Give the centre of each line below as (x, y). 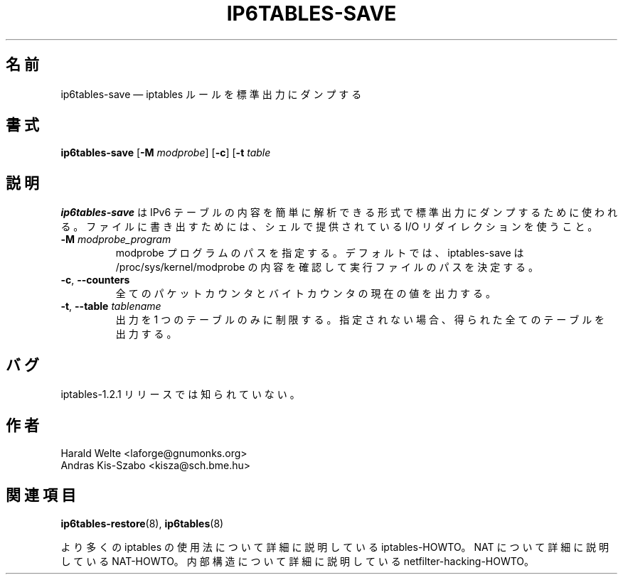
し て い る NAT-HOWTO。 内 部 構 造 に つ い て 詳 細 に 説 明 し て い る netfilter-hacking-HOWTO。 (298, 561)
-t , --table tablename (111, 306)
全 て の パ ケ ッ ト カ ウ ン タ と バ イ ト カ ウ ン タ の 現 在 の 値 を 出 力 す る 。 (305, 294)
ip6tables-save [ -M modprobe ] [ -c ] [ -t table (166, 153)
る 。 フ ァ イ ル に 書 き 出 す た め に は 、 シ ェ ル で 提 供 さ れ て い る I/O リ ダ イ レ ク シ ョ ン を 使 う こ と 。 (329, 227)
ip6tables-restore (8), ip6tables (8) (142, 523)
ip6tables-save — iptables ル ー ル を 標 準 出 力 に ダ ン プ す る (211, 94)
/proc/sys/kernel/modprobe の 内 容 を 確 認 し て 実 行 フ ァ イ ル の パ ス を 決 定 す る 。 (327, 267)
